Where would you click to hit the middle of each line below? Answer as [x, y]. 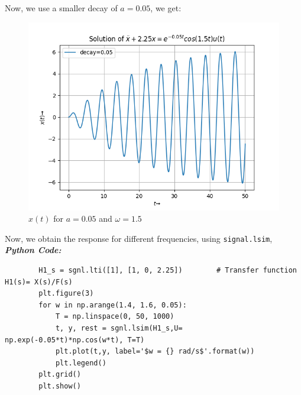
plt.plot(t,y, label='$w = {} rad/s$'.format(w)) [155, 352]
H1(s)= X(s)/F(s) [39, 282]
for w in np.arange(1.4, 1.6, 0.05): [113, 305]
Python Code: [33, 250]
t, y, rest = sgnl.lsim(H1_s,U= [119, 328]
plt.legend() [81, 363]
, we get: [166, 8]
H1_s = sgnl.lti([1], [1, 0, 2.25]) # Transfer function [168, 271]
